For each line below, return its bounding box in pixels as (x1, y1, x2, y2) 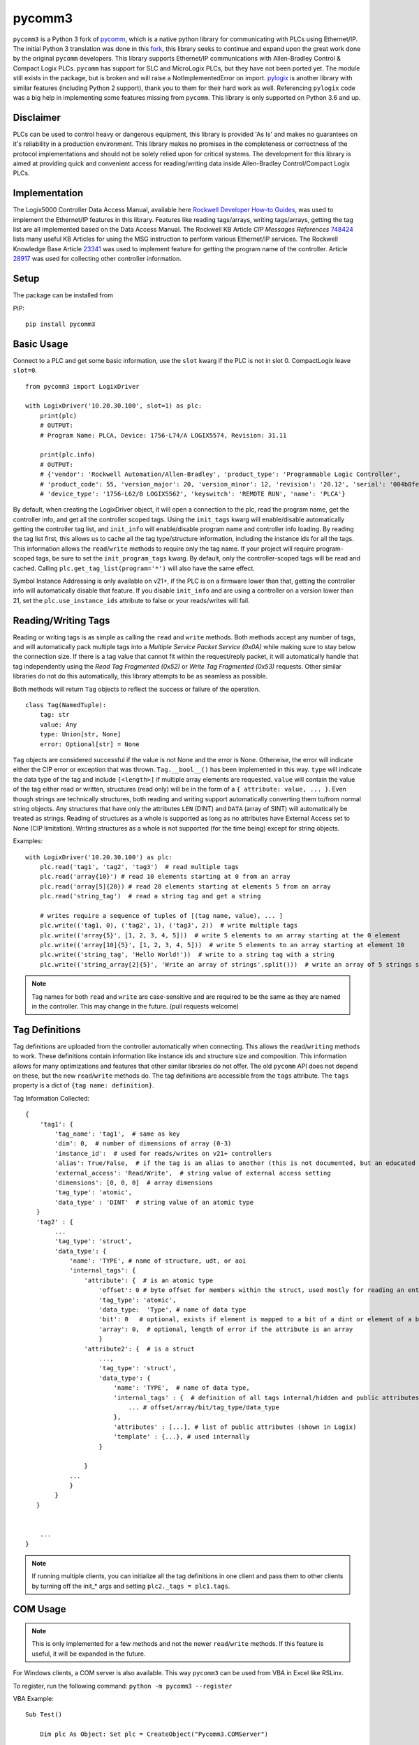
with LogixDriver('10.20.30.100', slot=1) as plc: (25, 402, 203, 410)
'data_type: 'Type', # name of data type (98, 1306, 247, 1314)
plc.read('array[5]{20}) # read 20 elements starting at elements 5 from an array (39, 882, 331, 890)
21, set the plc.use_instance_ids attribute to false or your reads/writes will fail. (13, 596, 251, 604)
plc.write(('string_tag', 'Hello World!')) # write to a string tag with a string (39, 951, 335, 959)
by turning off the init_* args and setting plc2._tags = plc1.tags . (31, 1582, 230, 1590)
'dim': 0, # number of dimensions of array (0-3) (54, 1140, 232, 1148)
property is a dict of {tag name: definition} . (13, 1081, 154, 1090)
